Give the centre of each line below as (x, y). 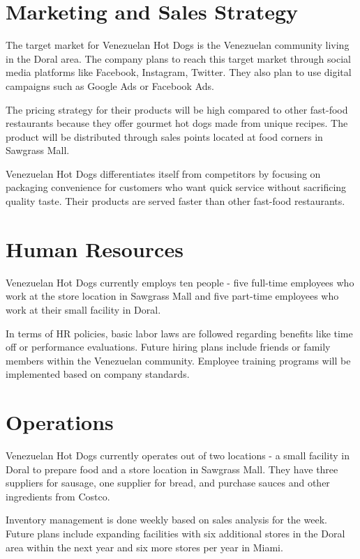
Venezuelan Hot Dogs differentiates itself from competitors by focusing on (163, 173)
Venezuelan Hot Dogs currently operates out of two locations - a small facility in (178, 455)
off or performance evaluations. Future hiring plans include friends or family (168, 347)
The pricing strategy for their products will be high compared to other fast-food (177, 109)
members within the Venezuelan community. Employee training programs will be (178, 360)
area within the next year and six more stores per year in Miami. (144, 547)
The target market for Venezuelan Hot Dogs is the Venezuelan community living (178, 45)
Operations (60, 422)
